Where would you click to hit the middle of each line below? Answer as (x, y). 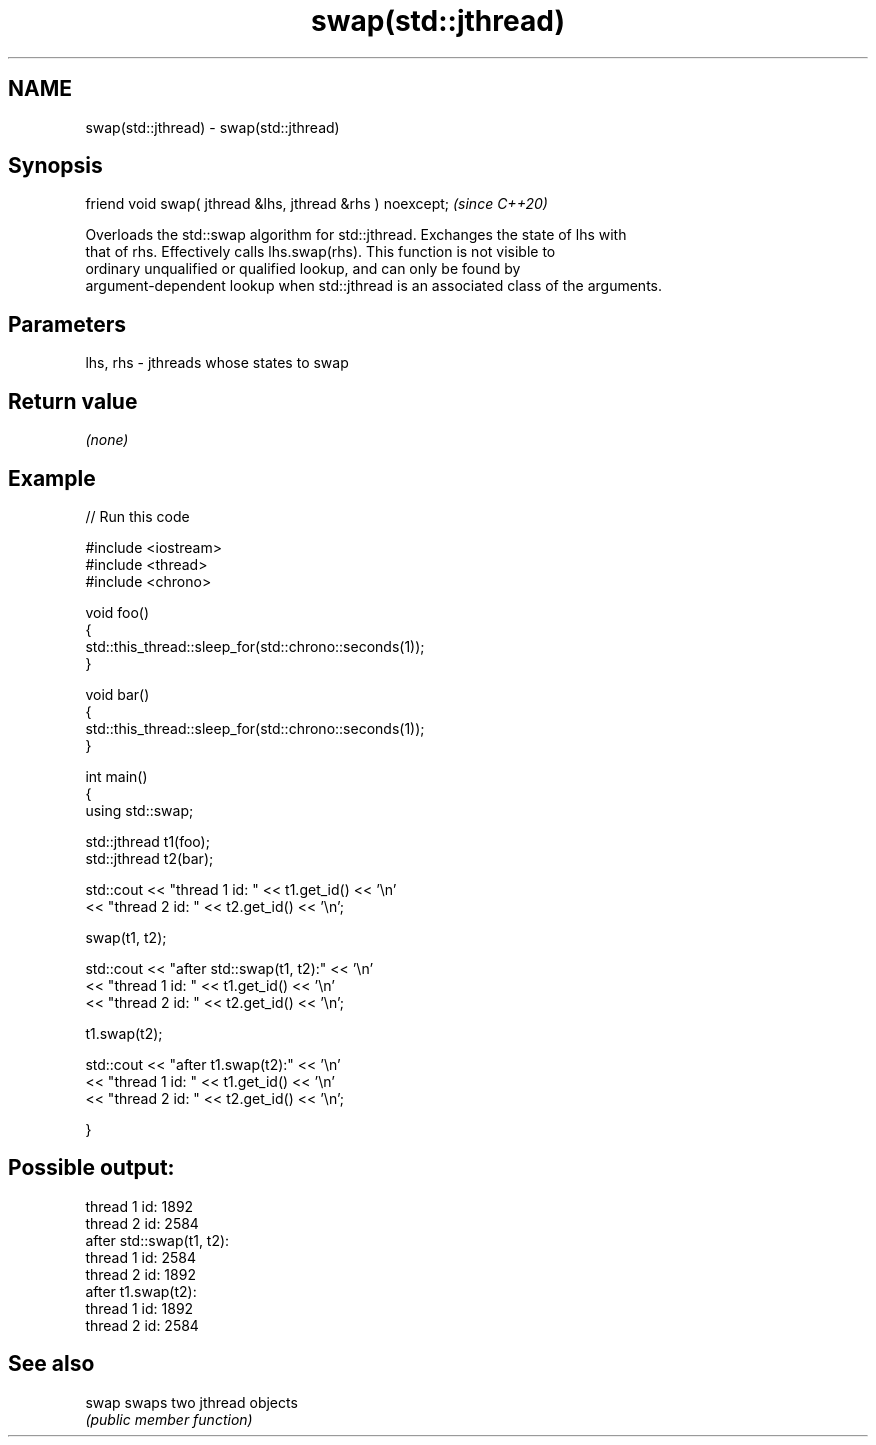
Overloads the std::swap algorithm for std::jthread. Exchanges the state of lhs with (356, 235)
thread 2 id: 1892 (140, 1274)
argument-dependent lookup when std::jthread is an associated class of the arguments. (374, 286)
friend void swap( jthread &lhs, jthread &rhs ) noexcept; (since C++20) (316, 204)
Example (52, 478)
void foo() (117, 612)
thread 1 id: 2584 (141, 1257)
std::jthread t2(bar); (149, 858)
